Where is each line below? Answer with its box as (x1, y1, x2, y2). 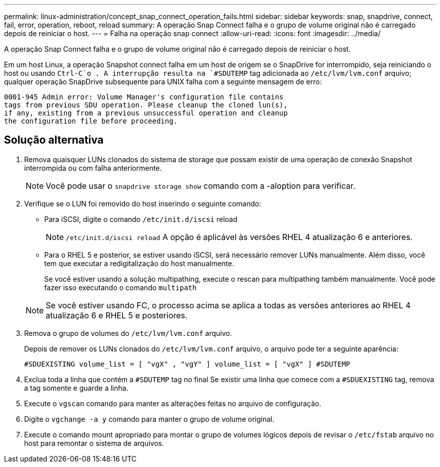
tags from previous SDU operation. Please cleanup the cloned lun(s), (4, 101, 288, 109)
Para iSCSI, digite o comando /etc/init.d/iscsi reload (44, 214, 238, 223)
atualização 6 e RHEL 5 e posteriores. (46, 310, 188, 320)
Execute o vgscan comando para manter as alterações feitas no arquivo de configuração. (24, 399, 321, 408)
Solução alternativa (4, 134, 104, 147)
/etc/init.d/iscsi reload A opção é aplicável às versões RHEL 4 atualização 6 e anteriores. (66, 231, 413, 242)
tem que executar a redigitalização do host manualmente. (44, 259, 234, 268)
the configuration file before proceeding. (4, 117, 178, 125)
